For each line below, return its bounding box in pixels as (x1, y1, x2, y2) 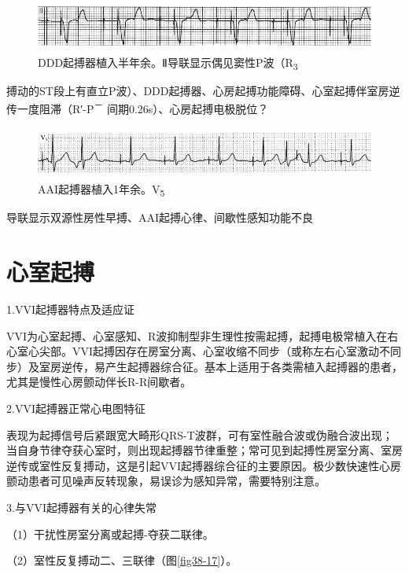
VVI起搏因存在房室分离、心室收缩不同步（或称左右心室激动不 (72, 343, 391, 359)
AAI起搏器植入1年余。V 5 (38, 181, 165, 199)
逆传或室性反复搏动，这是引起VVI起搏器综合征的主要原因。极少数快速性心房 (6, 457, 402, 473)
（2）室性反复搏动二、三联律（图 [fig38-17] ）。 (6, 552, 238, 568)
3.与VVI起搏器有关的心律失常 (6, 499, 157, 515)
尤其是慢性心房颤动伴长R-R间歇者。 (6, 373, 192, 390)
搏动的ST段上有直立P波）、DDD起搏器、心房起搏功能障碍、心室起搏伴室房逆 (6, 82, 400, 98)
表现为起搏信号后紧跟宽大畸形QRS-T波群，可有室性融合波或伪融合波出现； (6, 426, 393, 443)
